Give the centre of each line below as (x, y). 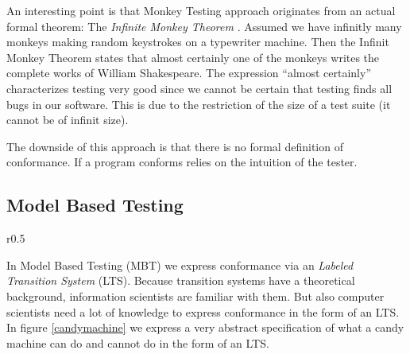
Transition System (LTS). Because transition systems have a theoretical (181, 280)
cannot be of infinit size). (68, 120)
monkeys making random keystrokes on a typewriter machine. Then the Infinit (198, 42)
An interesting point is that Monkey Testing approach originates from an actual (201, 10)
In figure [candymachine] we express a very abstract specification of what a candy (205, 327)
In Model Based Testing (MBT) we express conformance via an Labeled (180, 265)
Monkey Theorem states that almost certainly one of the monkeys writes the (193, 57)
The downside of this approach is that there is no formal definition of (175, 146)
